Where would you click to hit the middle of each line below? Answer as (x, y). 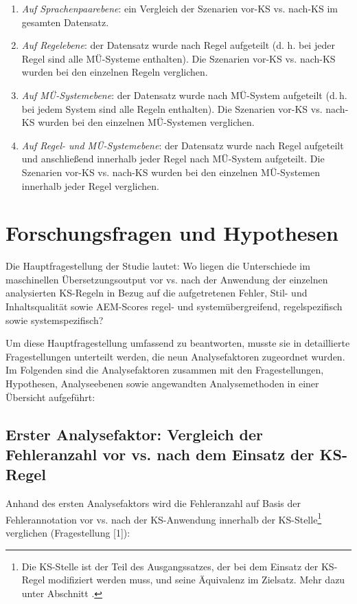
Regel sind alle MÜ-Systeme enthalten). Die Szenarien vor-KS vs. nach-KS (178, 58)
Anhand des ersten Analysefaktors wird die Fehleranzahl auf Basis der (153, 503)
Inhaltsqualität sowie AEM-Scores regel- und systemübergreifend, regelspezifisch (174, 306)
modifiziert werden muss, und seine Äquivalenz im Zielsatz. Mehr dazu (197, 580)
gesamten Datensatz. (65, 22)
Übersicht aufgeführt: (50, 397)
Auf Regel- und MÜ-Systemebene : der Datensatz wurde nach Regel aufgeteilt (183, 145)
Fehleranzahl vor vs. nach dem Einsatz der (160, 454)
